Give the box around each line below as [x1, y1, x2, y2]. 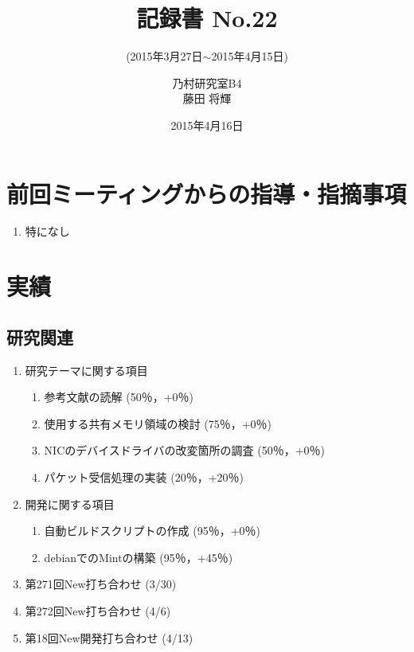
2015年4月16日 [170, 116, 244, 133]
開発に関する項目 [25, 495, 115, 512]
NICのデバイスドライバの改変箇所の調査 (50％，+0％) [44, 442, 326, 459]
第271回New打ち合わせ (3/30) [25, 576, 177, 592]
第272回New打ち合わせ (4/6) [25, 602, 171, 619]
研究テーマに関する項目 [25, 361, 148, 378]
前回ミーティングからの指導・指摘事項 [6, 177, 407, 209]
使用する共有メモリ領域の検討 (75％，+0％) [44, 415, 272, 431]
